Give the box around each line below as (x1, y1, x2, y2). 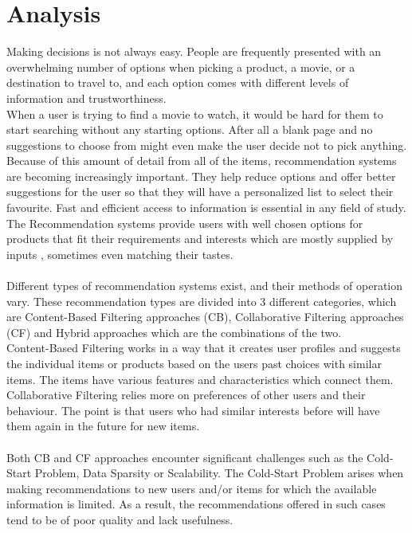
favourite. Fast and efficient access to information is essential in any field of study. (6, 199, 406, 216)
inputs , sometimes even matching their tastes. (6, 245, 233, 262)
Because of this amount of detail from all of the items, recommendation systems (6, 152, 397, 169)
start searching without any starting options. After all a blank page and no (6, 121, 373, 138)
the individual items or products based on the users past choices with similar (6, 355, 382, 371)
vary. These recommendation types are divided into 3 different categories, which (6, 292, 397, 309)
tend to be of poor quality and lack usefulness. (6, 511, 233, 527)
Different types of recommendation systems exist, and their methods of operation (6, 277, 403, 294)
